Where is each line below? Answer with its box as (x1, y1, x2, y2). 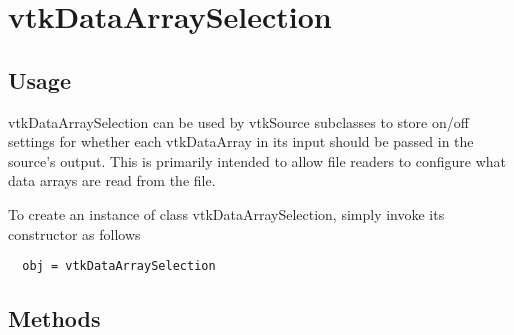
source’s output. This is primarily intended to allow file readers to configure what (8, 150, 507, 171)
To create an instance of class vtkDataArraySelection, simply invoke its (8, 203, 445, 224)
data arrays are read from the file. (8, 170, 216, 191)
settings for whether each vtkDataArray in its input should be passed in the (8, 131, 474, 152)
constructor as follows (8, 223, 141, 244)
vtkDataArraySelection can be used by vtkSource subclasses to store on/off (8, 111, 469, 132)
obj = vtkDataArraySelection (22, 259, 216, 274)
